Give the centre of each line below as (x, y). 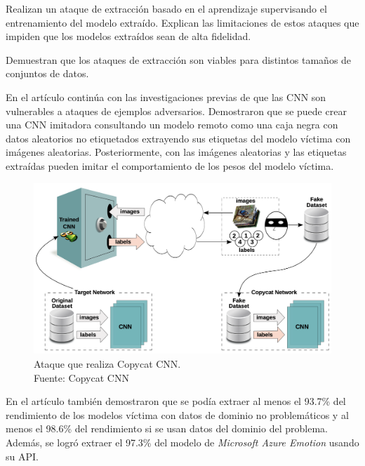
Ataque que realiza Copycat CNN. (107, 364)
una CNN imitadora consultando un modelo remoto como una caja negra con (172, 125)
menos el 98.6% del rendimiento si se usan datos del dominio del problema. (167, 428)
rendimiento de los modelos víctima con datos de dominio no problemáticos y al (177, 414)
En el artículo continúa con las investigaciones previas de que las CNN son (166, 96)
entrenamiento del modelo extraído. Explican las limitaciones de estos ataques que (182, 22)
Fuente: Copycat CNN (81, 377)
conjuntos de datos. (47, 73)
